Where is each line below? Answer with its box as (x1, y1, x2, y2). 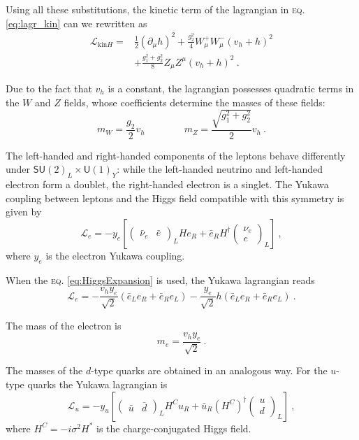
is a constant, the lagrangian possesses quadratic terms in (108, 81, 354, 96)
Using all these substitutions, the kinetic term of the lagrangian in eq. (6, 2, 305, 16)
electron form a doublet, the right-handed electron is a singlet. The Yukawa (6, 177, 329, 192)
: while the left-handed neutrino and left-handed (117, 162, 323, 176)
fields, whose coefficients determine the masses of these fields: (64, 94, 325, 109)
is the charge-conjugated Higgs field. (96, 420, 251, 435)
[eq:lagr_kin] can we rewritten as (6, 15, 147, 30)
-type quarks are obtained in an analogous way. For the (91, 363, 328, 378)
